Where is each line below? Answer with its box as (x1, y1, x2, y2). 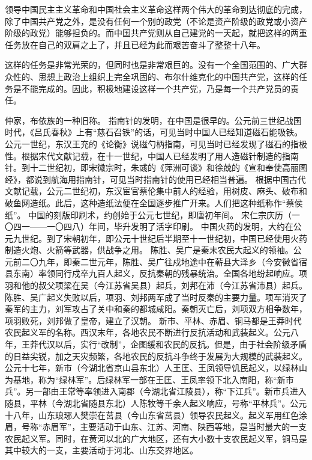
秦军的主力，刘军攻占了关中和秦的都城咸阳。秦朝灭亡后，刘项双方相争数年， (5, 302, 307, 315)
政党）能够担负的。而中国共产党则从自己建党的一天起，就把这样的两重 (29, 26, 307, 39)
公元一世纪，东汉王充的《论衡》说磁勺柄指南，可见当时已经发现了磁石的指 (5, 137, 299, 150)
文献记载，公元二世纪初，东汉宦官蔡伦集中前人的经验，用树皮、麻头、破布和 (5, 185, 307, 197)
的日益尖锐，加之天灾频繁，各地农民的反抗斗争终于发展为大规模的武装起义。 (5, 349, 307, 362)
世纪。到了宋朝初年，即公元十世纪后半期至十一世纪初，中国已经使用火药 (21, 232, 307, 244)
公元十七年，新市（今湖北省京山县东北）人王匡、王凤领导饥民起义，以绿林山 (5, 361, 307, 374)
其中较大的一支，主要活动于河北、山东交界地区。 (5, 444, 198, 456)
